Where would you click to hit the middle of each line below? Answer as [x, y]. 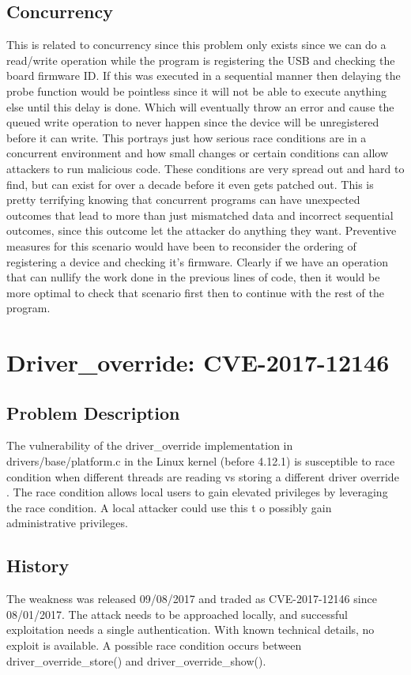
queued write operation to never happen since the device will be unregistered [193, 122]
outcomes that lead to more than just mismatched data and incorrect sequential [200, 215]
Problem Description [93, 412]
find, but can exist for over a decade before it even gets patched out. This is [190, 184]
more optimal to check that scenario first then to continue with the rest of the [195, 292]
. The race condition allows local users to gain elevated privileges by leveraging [197, 492]
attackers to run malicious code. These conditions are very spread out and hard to [205, 168]
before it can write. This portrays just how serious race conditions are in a [187, 137]
